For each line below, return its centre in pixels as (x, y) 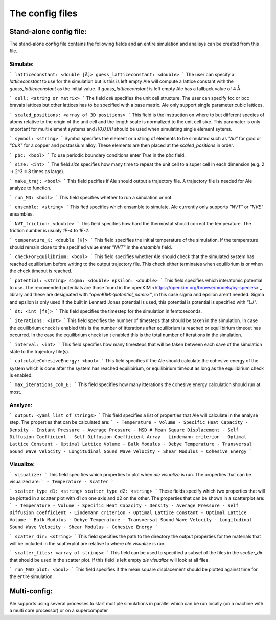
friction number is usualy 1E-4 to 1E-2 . (50, 231)
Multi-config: (31, 591)
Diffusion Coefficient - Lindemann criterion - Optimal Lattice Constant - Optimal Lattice (128, 513)
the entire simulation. (31, 576)
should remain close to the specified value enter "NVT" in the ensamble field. (91, 247)
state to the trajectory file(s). (40, 351)
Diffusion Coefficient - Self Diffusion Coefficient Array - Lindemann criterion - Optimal (128, 437)
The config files (43, 13)
